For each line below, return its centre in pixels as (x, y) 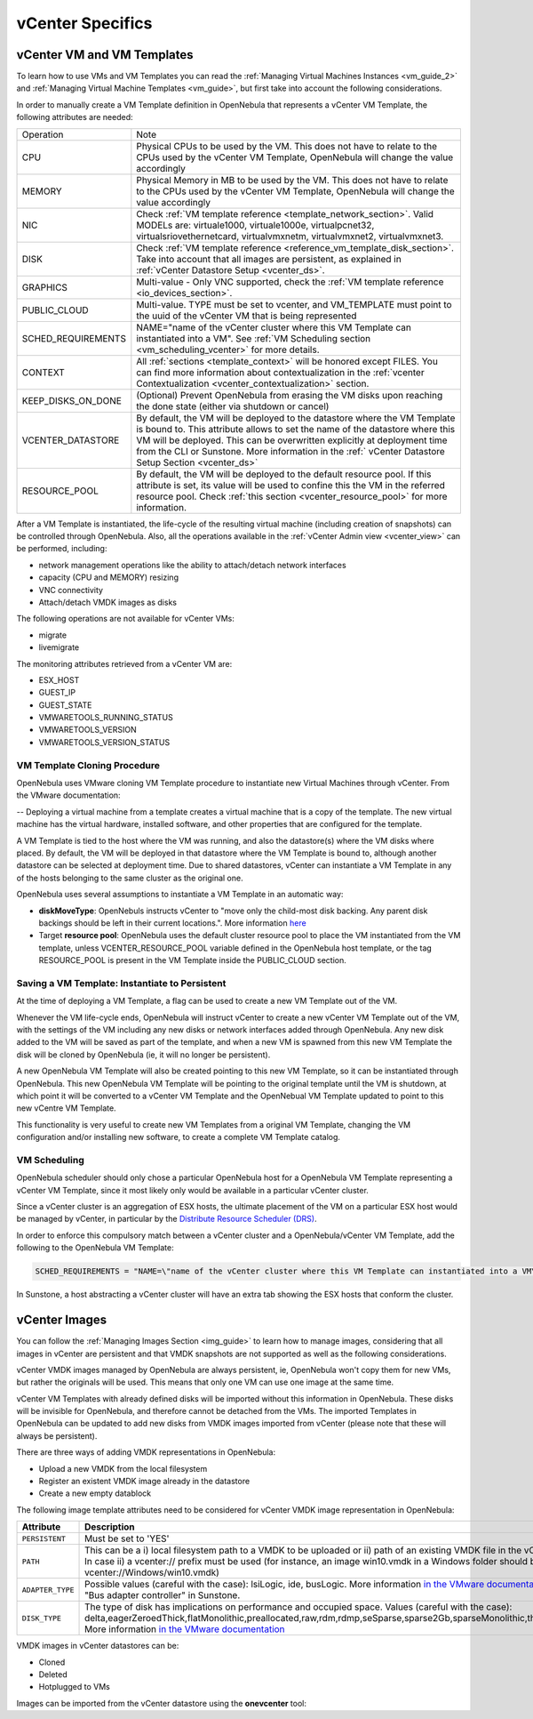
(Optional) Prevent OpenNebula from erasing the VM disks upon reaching (290, 395)
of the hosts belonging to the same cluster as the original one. (130, 878)
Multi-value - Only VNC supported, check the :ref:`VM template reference (290, 282)
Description (110, 1527)
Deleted (53, 1674)
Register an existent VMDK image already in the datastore (144, 1482)
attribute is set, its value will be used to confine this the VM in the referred (291, 485)
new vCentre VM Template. (66, 1108)
